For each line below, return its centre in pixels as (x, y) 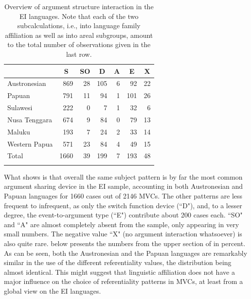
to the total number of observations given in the (79, 44)
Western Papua (30, 143)
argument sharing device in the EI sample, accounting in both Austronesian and (124, 186)
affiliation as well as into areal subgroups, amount (79, 35)
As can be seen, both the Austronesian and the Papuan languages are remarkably (126, 253)
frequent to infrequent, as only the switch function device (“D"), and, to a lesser (123, 205)
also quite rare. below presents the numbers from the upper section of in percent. (125, 243)
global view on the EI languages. (53, 291)
